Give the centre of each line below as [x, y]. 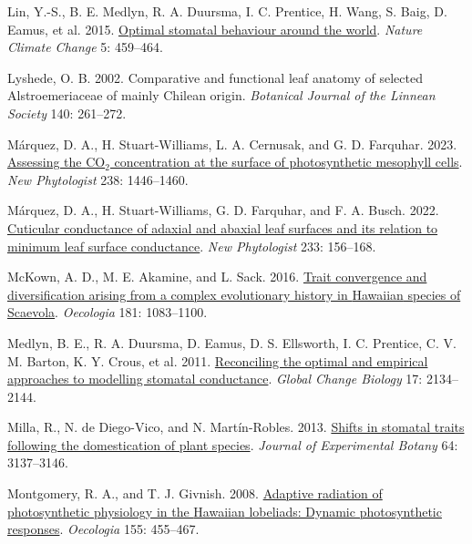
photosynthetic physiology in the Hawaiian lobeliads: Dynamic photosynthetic [225, 511]
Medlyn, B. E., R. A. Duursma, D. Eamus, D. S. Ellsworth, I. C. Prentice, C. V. [232, 342]
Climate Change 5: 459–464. [85, 47]
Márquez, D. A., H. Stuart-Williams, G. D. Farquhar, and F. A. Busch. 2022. [223, 210]
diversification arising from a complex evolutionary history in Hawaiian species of [234, 294]
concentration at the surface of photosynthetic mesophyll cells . [288, 162]
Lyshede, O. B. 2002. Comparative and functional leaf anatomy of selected [215, 77]
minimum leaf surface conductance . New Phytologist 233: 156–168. [192, 246]
